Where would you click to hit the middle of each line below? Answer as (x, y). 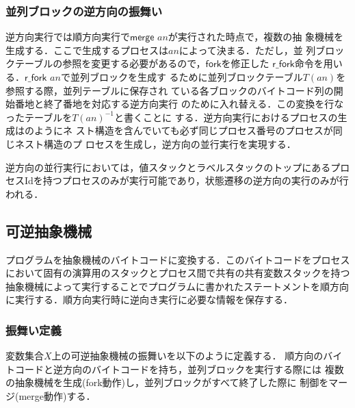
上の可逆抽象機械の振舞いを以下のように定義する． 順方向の (187, 356)
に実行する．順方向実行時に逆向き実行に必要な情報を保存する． (149, 299)
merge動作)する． (57, 395)
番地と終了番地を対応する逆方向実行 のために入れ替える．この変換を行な (179, 104)
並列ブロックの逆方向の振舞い (84, 11)
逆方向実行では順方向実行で (68, 37)
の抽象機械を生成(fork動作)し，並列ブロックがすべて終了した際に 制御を (167, 382)
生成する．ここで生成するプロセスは (87, 50)
